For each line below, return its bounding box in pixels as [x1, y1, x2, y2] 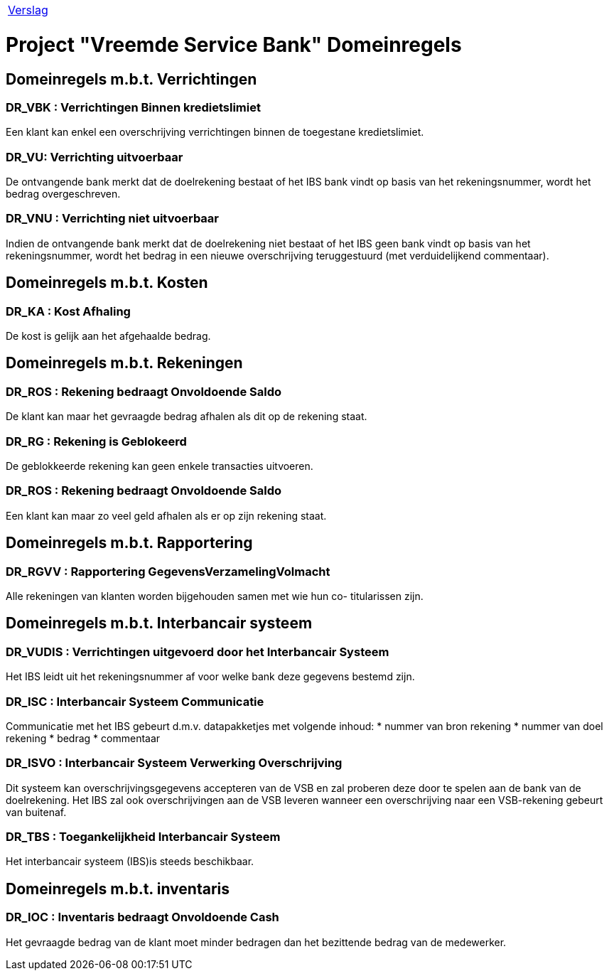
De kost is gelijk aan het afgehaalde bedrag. [6, 330, 211, 343]
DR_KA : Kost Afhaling [6, 304, 131, 318]
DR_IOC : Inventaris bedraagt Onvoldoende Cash [6, 910, 279, 925]
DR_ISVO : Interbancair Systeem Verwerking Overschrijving [6, 756, 343, 771]
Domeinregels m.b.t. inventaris [6, 879, 230, 898]
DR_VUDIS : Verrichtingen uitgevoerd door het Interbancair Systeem [6, 644, 389, 659]
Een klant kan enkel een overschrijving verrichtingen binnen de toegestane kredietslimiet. [6, 126, 424, 139]
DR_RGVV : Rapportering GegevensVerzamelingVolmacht [6, 564, 330, 579]
